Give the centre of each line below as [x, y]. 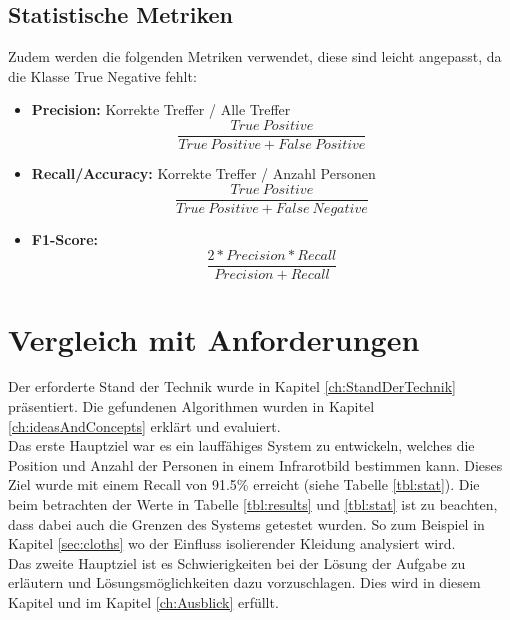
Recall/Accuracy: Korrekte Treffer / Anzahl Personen [203, 173]
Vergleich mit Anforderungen [214, 338]
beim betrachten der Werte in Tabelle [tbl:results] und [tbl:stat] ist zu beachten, [253, 504]
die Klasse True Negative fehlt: [102, 75]
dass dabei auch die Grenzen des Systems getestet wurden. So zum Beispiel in [246, 523]
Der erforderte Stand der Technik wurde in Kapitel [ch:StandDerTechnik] [232, 386]
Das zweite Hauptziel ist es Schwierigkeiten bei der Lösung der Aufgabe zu [237, 562]
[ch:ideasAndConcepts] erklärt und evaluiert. [144, 425]
